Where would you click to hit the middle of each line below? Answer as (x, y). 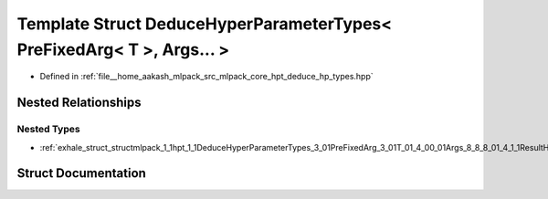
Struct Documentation (81, 173)
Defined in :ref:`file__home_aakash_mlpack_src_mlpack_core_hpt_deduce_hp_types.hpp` (206, 77)
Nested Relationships (79, 103)
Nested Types (49, 130)
